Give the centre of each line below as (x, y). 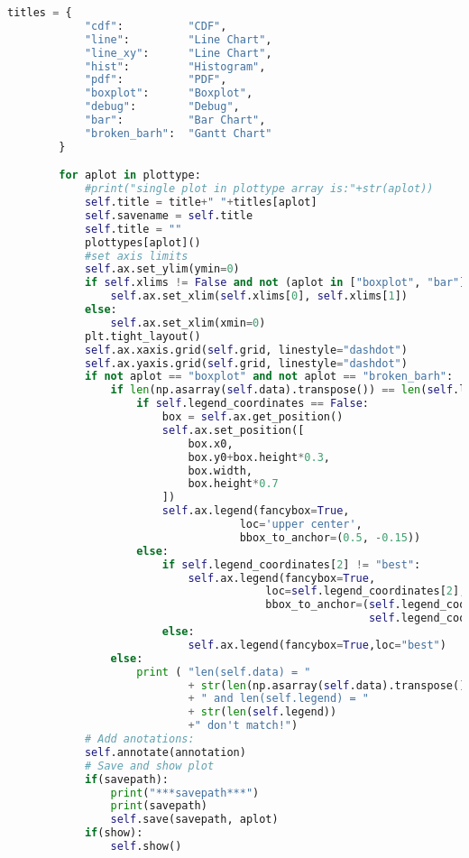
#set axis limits (136, 256)
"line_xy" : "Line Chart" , (178, 53)
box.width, (221, 471)
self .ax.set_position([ (233, 430)
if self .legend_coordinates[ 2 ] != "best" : (291, 564)
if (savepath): (126, 779)
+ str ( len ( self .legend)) (262, 712)
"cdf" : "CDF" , (156, 26)
